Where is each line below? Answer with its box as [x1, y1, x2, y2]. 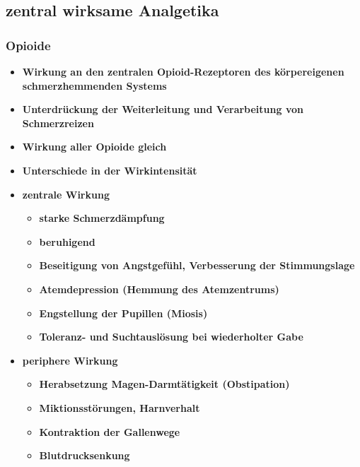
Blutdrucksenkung [39, 448, 130, 463]
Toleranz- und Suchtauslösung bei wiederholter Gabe [39, 329, 303, 344]
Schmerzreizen [22, 115, 94, 130]
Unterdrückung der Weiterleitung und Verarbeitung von [22, 102, 303, 117]
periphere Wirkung [22, 353, 118, 367]
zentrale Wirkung [22, 187, 110, 201]
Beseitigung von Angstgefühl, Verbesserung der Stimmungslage [39, 258, 355, 273]
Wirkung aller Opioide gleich [22, 139, 167, 154]
